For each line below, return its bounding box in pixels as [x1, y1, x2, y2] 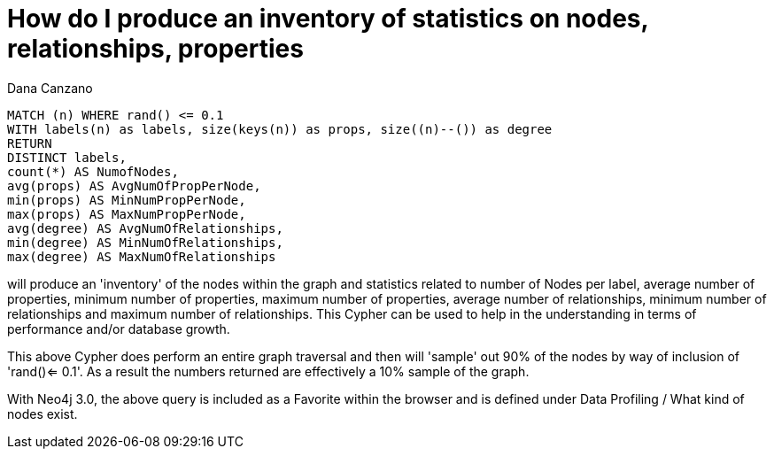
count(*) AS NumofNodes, [7, 164, 179, 179]
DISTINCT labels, [7, 150, 127, 165]
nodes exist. [7, 406, 78, 421]
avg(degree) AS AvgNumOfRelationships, [7, 220, 283, 236]
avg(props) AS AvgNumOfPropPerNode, [7, 178, 261, 193]
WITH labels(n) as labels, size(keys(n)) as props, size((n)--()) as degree [7, 121, 553, 136]
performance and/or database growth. [7, 321, 230, 336]
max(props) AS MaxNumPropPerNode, [7, 206, 246, 221]
